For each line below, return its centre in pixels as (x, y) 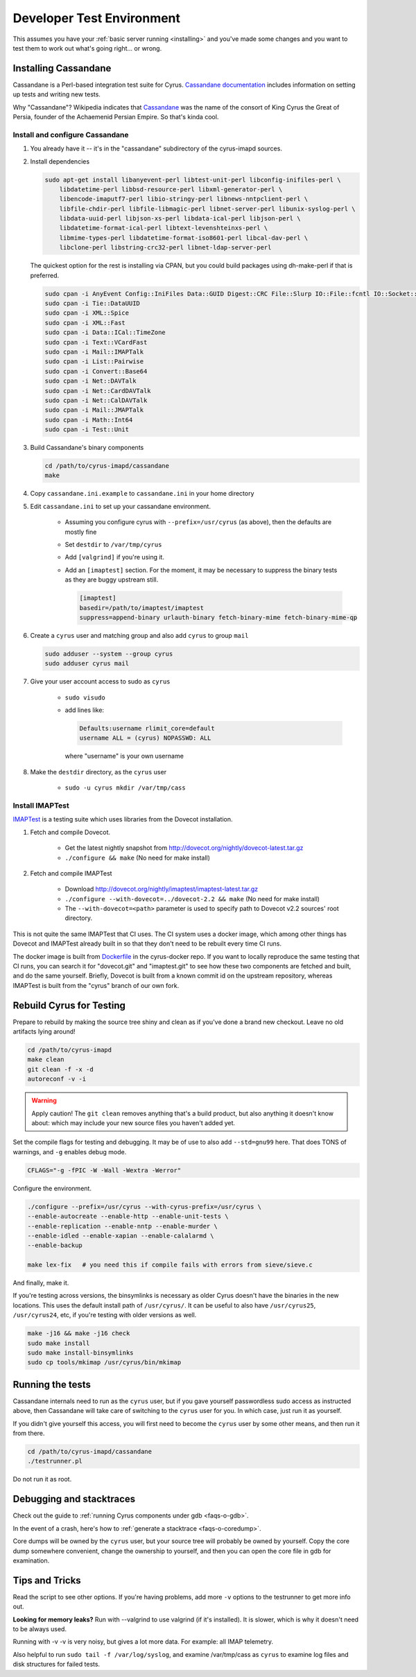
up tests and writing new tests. (57, 94)
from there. (29, 1433)
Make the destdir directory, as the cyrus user (98, 772)
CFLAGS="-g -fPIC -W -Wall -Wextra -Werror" (104, 1170)
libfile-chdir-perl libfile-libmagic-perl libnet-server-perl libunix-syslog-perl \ (208, 209)
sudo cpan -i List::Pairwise (94, 362)
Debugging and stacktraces (74, 1499)
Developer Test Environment (96, 18)
